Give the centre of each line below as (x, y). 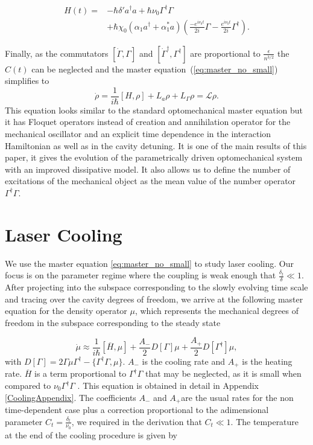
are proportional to (225, 53)
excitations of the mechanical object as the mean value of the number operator (150, 181)
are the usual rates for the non (237, 397)
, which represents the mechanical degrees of (217, 311)
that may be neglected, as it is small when (223, 373)
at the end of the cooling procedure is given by (91, 434)
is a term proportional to (81, 373)
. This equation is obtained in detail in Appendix (168, 386)
